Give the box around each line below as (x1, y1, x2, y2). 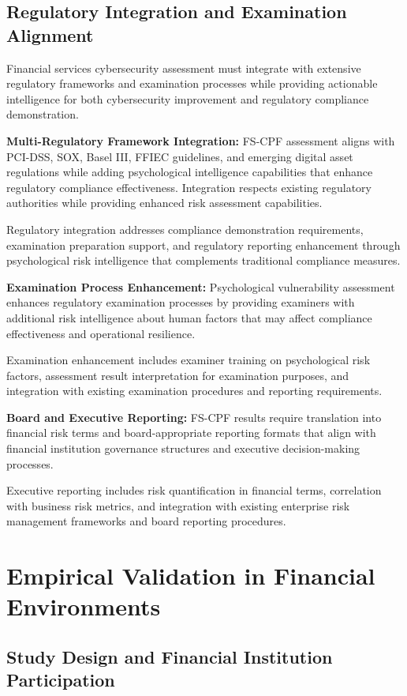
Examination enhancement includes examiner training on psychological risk (6, 352, 371, 368)
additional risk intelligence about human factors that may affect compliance (6, 309, 372, 325)
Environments (6, 590, 161, 623)
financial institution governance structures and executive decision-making (6, 440, 360, 457)
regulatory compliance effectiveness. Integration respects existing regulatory (6, 179, 372, 195)
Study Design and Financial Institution (6, 644, 333, 668)
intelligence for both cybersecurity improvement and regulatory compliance (6, 90, 369, 107)
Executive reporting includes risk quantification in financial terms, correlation (6, 482, 382, 498)
